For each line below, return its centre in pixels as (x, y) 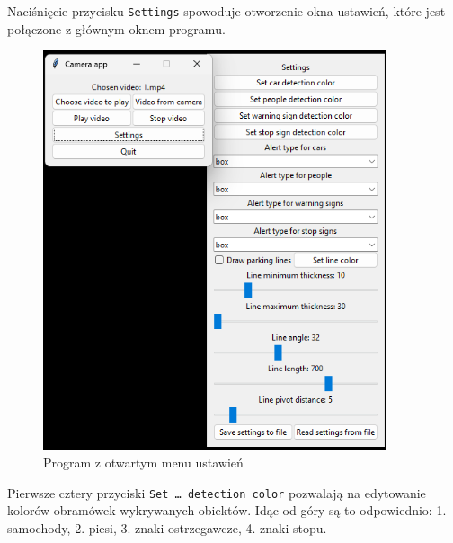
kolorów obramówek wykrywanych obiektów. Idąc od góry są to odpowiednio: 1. (227, 510)
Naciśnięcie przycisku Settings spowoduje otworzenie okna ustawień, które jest (226, 11)
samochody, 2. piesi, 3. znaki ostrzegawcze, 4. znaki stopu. (167, 527)
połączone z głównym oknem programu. (116, 28)
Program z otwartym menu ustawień (143, 463)
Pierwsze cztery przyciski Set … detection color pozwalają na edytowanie (217, 492)
